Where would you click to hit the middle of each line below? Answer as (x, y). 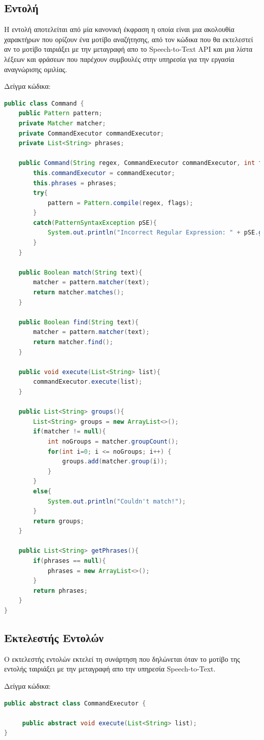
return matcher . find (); (73, 342)
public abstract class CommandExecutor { (75, 703)
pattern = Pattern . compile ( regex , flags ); (120, 203)
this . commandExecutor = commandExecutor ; (104, 173)
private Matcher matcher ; (62, 123)
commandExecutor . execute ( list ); (88, 382)
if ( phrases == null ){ (70, 561)
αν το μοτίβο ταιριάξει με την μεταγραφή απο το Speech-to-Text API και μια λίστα (128, 49)
